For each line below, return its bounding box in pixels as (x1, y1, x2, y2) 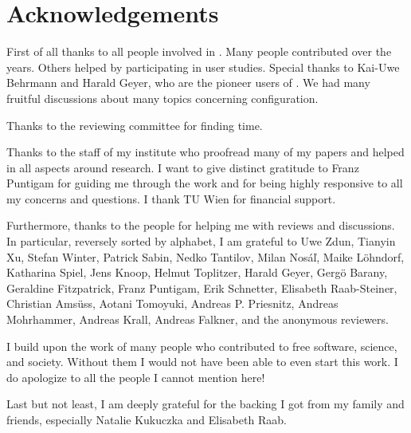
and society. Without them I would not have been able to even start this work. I (6, 353, 398, 370)
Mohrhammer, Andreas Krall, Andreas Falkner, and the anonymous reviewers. (6, 311, 389, 328)
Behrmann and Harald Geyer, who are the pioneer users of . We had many (6, 74, 370, 91)
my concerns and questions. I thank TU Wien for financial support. (6, 190, 336, 207)
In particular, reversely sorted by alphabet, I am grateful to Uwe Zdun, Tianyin (6, 233, 396, 250)
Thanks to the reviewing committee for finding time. (6, 116, 263, 133)
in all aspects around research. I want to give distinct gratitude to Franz (6, 159, 359, 175)
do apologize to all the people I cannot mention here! (6, 368, 265, 385)
